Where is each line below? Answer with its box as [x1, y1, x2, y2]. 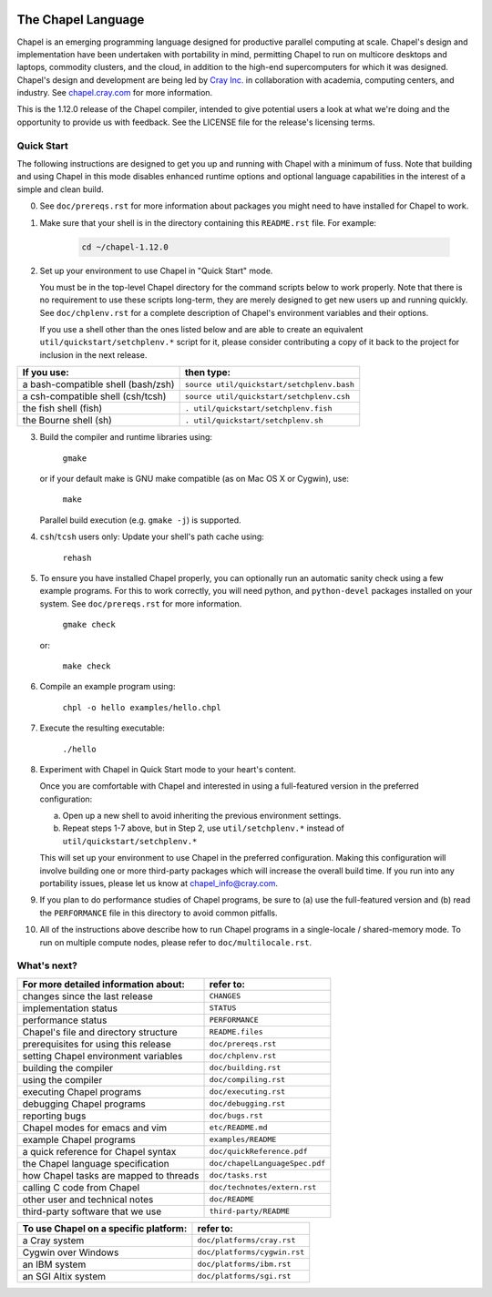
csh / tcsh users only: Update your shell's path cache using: [39, 531, 264, 542]
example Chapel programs [22, 1133, 136, 1146]
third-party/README [209, 1207, 291, 1216]
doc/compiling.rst [209, 1075, 286, 1085]
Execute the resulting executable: [39, 722, 166, 733]
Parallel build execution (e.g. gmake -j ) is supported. [39, 515, 241, 526]
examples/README [209, 1135, 277, 1145]
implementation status [22, 1002, 118, 1015]
